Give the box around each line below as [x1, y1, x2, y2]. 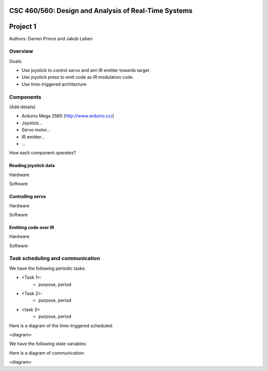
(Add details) [9, 104, 36, 110]
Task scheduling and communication [9, 255, 100, 262]
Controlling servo [9, 193, 46, 199]
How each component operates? [9, 150, 76, 156]
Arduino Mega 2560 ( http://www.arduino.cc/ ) [21, 113, 114, 119]
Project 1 [9, 22, 37, 31]
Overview [9, 48, 33, 55]
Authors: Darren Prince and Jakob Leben [9, 35, 93, 42]
